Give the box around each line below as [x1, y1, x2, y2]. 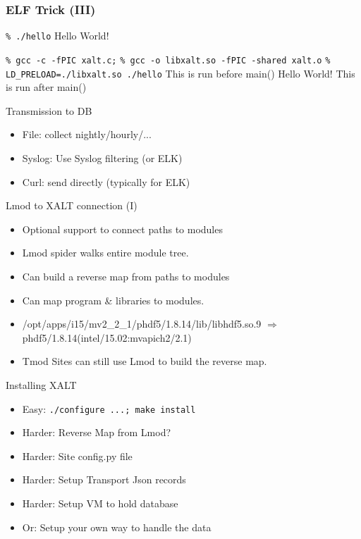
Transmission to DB [6, 103, 92, 118]
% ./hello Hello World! [6, 28, 109, 43]
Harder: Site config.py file [22, 448, 133, 463]
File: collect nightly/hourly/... [22, 127, 152, 142]
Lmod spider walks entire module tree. [22, 245, 189, 260]
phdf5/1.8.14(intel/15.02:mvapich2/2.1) [22, 330, 192, 345]
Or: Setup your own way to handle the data [22, 519, 212, 534]
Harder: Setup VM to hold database [22, 495, 178, 510]
